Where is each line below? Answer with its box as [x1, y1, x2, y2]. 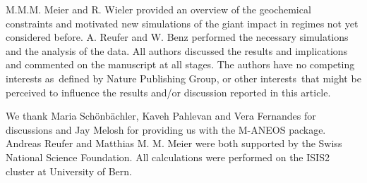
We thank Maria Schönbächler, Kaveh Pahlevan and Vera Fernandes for [6, 108, 316, 123]
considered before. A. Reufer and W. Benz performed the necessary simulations [6, 30, 349, 44]
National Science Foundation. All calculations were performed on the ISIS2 [6, 149, 330, 164]
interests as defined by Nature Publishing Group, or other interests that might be [6, 70, 361, 85]
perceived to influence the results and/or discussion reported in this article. [6, 84, 331, 99]
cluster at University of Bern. [6, 163, 132, 178]
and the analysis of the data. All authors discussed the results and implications [6, 43, 348, 58]
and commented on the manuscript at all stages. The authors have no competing [6, 57, 355, 72]
